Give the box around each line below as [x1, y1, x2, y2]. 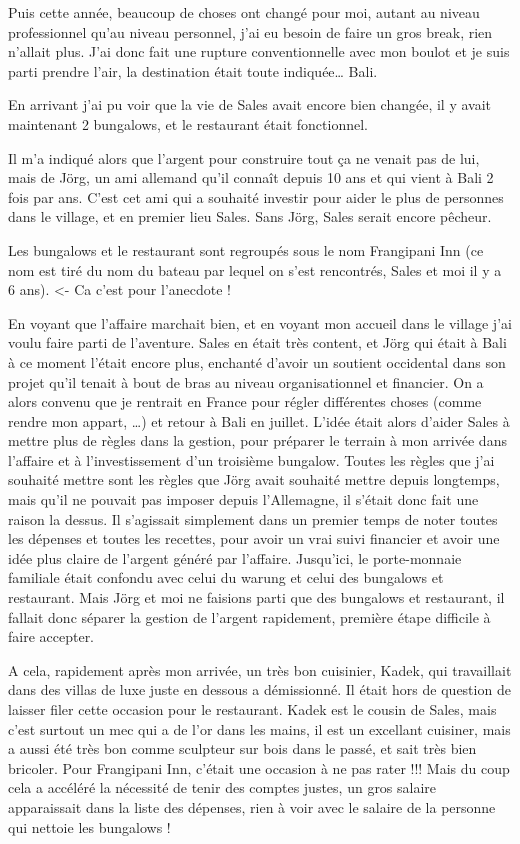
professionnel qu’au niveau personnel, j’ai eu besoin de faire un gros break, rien [8, 21, 493, 42]
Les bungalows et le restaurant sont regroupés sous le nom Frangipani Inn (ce [8, 239, 484, 260]
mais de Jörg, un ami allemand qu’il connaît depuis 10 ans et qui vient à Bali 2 [8, 167, 494, 188]
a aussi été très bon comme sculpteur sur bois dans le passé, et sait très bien [8, 738, 477, 759]
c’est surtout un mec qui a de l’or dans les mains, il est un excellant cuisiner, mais [8, 718, 511, 739]
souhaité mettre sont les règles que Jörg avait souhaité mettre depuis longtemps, [8, 469, 500, 490]
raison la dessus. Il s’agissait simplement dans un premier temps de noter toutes [8, 508, 498, 529]
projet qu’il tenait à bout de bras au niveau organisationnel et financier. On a [8, 371, 484, 392]
